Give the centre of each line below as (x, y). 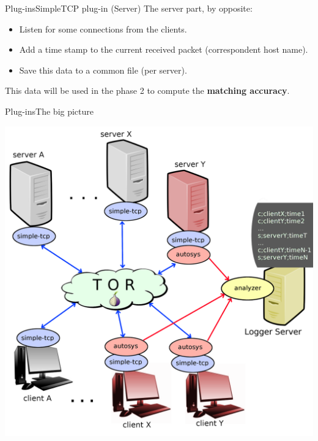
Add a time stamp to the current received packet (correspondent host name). (164, 49)
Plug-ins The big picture (50, 111)
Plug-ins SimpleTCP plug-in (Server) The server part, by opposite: (129, 8)
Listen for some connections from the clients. (103, 29)
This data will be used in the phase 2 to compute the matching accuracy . (147, 90)
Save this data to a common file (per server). (103, 70)
